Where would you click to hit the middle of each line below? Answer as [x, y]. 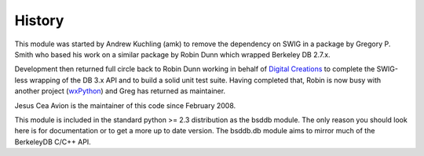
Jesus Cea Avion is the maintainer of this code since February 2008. [125, 105]
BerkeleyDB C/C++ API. [53, 142]
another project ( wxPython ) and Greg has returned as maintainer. [120, 91]
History [39, 20]
